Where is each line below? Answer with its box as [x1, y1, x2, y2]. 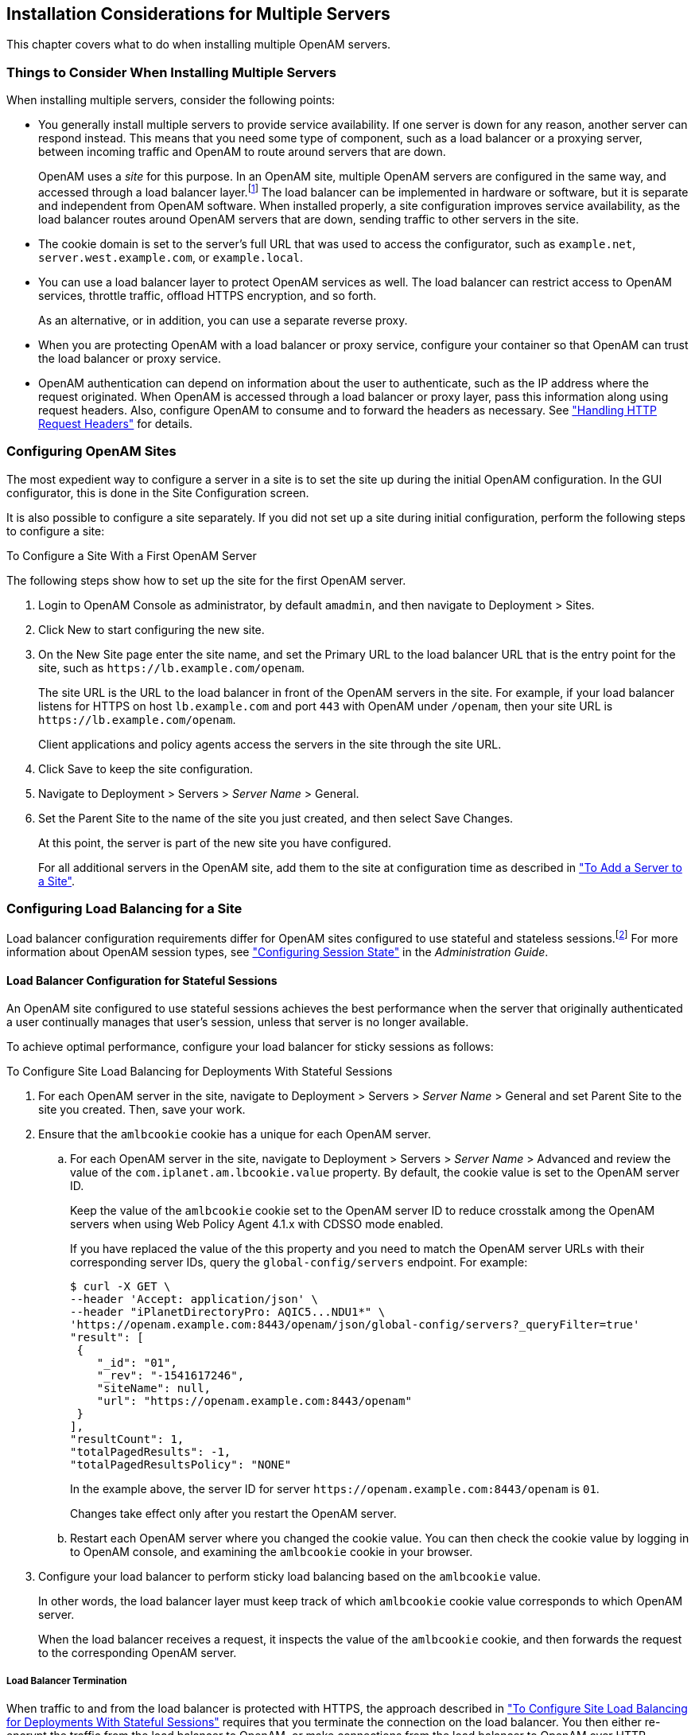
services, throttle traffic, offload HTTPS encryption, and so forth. [38, 288, 377, 302]
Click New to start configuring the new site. [38, 622, 265, 636]
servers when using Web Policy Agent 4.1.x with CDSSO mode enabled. [70, 1217, 444, 1231]
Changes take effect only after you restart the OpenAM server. [70, 1507, 397, 1521]
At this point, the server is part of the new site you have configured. [38, 835, 392, 850]
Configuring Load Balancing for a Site [6, 900, 243, 916]
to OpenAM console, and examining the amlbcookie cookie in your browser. [70, 1545, 473, 1559]
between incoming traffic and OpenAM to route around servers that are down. [38, 145, 446, 159]
